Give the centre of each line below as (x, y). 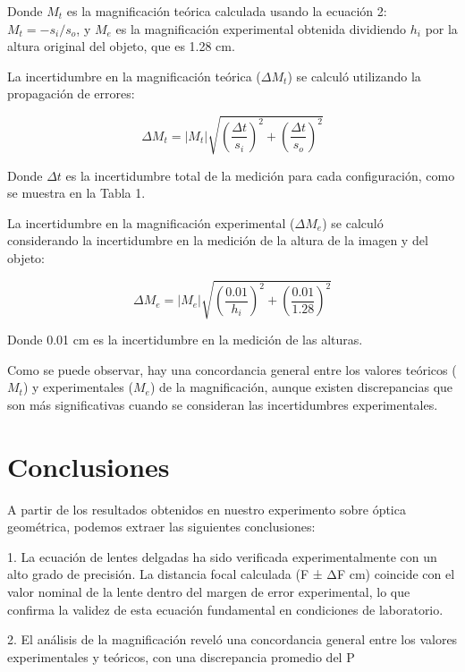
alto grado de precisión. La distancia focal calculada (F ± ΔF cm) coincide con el (231, 574)
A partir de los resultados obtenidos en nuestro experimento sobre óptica (207, 509)
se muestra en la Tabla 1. (76, 193)
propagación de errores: (71, 94)
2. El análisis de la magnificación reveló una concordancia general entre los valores (232, 639)
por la (441, 28)
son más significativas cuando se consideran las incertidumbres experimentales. (223, 404)
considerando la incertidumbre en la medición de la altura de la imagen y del (218, 240)
